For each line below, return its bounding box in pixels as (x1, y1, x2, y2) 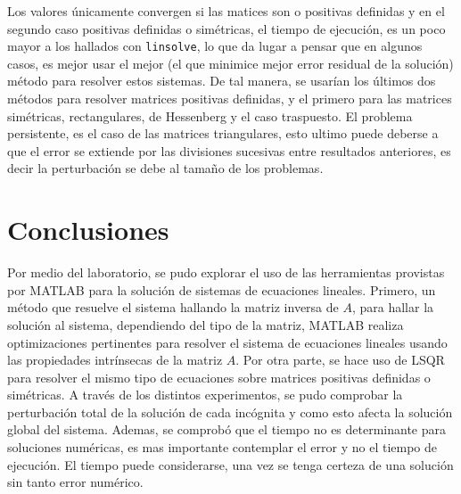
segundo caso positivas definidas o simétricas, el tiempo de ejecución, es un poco (7, 19, 446, 37)
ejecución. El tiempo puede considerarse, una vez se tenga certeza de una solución (7, 455, 454, 473)
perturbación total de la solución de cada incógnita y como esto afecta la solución (7, 402, 453, 421)
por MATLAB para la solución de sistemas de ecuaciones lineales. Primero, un (7, 280, 436, 299)
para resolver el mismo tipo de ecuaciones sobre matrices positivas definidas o (7, 367, 431, 386)
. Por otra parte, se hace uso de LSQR (235, 350, 445, 369)
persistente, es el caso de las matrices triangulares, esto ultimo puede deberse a (7, 124, 439, 143)
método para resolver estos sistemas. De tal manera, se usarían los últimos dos (7, 71, 436, 90)
